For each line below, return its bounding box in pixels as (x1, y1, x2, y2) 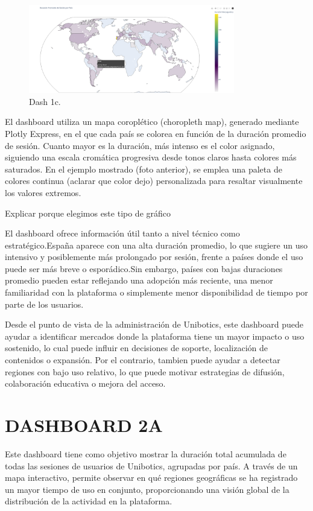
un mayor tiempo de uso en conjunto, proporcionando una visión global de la (5, 483, 289, 495)
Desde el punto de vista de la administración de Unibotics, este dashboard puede (5, 318, 304, 331)
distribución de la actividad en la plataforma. (5, 495, 172, 507)
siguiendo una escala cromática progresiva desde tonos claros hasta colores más (5, 151, 297, 163)
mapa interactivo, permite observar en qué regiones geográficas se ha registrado (5, 471, 298, 484)
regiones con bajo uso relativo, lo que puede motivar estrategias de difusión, (5, 365, 285, 378)
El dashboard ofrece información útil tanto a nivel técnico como (5, 227, 240, 240)
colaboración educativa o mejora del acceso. (5, 377, 166, 390)
